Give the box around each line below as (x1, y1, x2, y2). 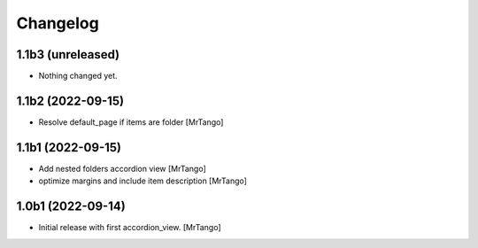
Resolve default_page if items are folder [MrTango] (38, 116, 224, 128)
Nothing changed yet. (38, 71, 119, 81)
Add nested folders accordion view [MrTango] (38, 163, 207, 174)
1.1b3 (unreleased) (16, 47, 120, 62)
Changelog (16, 13, 99, 33)
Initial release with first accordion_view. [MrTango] (38, 222, 221, 233)
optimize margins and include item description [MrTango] (38, 175, 248, 186)
